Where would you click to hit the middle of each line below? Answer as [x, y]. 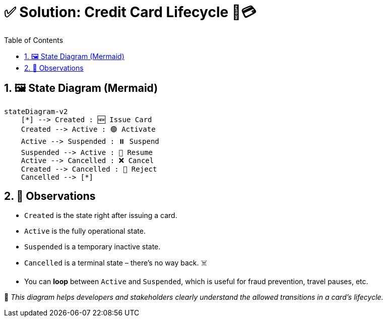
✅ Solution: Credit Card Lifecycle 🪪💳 [130, 12]
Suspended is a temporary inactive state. [92, 247]
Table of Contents [34, 40]
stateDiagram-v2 [36, 111]
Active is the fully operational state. [85, 231]
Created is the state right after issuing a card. [101, 216]
